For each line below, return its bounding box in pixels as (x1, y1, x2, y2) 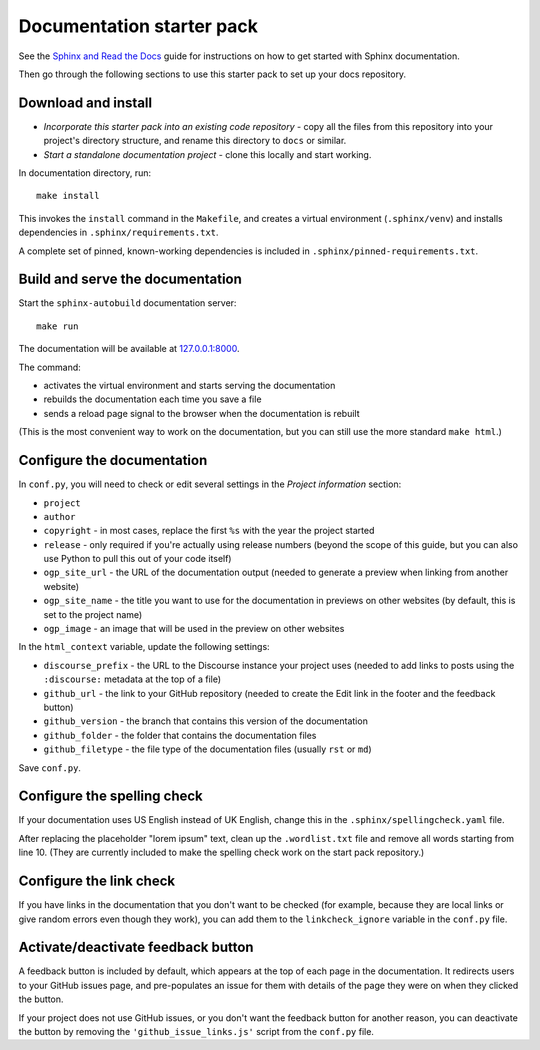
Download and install (18, 94, 153, 111)
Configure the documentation (18, 452, 208, 469)
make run (36, 320, 79, 332)
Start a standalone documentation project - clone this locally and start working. (43, 148, 372, 160)
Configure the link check (18, 873, 175, 890)
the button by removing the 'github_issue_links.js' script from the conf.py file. (18, 1026, 375, 1037)
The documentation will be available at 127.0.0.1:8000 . (18, 343, 240, 355)
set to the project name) (43, 608, 143, 620)
